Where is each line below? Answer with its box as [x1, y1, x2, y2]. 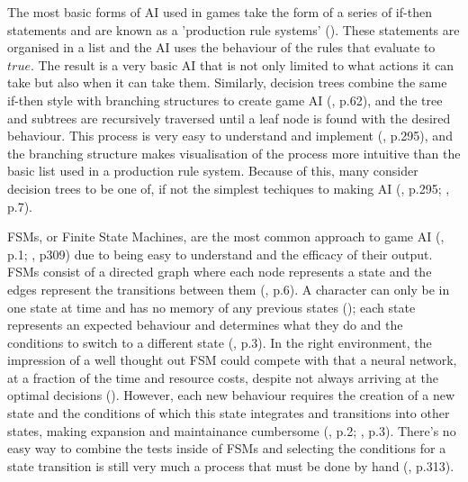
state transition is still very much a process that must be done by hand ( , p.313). [7, 456, 454, 475]
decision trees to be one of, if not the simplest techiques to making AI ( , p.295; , [7, 178, 450, 197]
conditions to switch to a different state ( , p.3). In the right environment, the [7, 332, 432, 351]
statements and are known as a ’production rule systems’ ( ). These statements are [7, 20, 460, 39]
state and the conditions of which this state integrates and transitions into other [7, 404, 450, 423]
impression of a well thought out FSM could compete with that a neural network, [7, 350, 457, 369]
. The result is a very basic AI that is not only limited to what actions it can [30, 55, 454, 74]
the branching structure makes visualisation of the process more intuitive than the [7, 143, 461, 162]
